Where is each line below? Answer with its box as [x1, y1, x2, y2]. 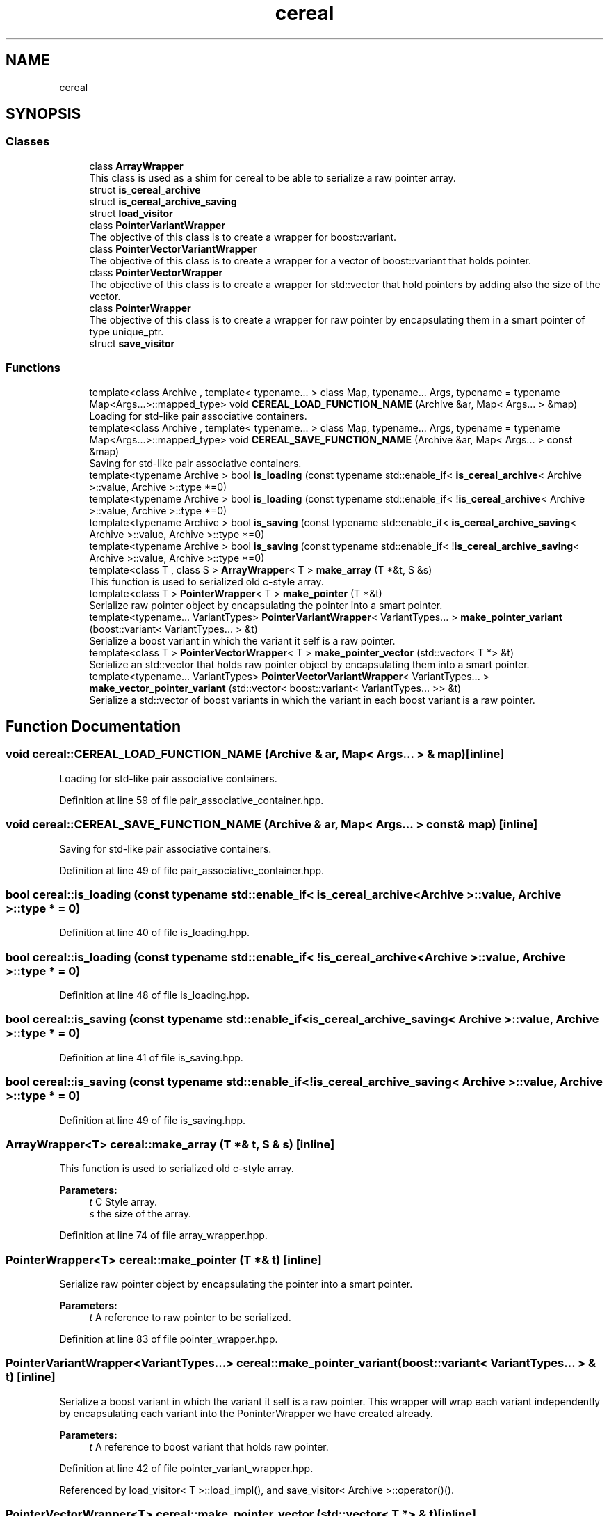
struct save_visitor [89, 337, 175, 349]
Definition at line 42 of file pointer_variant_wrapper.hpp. [59, 1462, 314, 1474]
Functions [6, 361, 60, 375]
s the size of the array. [89, 1208, 192, 1220]
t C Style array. [89, 1196, 157, 1208]
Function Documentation [6, 717, 181, 735]
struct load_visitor [89, 207, 173, 219]
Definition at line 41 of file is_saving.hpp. [59, 1051, 243, 1064]
